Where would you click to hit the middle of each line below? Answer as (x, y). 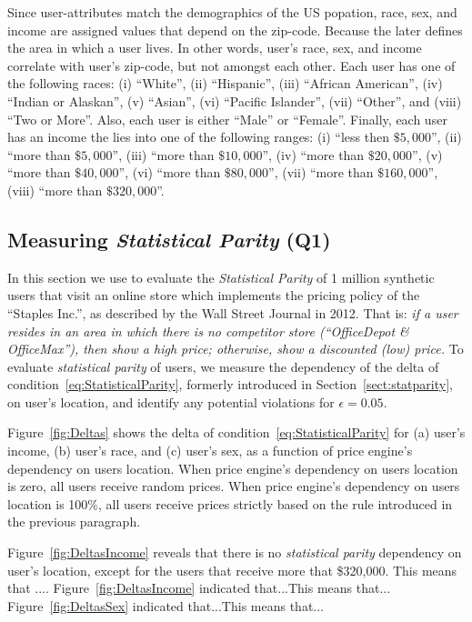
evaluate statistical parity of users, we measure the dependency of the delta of (223, 366)
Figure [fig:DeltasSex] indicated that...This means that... (166, 605)
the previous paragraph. (74, 522)
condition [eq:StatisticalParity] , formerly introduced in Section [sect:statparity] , (230, 384)
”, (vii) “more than (321, 172)
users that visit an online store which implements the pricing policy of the (214, 295)
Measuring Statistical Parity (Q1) (169, 239)
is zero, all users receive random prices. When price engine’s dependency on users (234, 486)
